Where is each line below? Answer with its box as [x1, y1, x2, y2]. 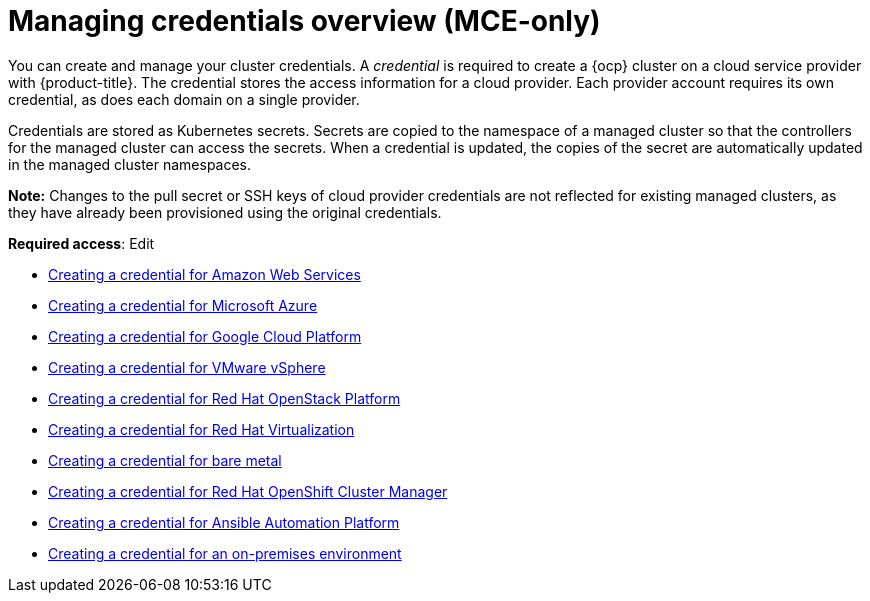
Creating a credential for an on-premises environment [48, 544, 402, 562]
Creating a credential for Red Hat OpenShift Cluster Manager [48, 482, 448, 500]
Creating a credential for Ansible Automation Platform [48, 513, 400, 531]
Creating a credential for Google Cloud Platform [48, 327, 362, 345]
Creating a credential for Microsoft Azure [48, 296, 318, 314]
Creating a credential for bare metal [48, 451, 282, 469]
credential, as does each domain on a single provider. [8, 90, 360, 108]
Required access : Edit [8, 234, 155, 252]
